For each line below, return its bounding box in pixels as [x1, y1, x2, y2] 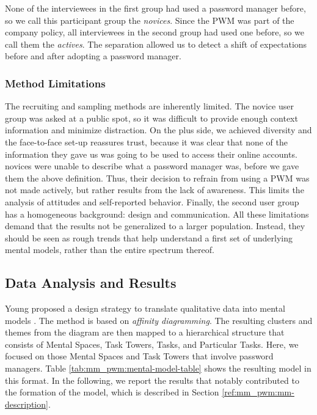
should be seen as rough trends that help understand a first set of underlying [5, 231, 293, 244]
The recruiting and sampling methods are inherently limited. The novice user [5, 100, 294, 112]
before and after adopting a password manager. [5, 50, 181, 62]
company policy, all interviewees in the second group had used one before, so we [5, 26, 305, 39]
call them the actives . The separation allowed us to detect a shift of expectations [5, 37, 307, 50]
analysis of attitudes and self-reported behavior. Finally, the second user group [5, 195, 299, 208]
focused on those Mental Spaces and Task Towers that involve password [5, 350, 274, 362]
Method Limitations [5, 75, 106, 90]
